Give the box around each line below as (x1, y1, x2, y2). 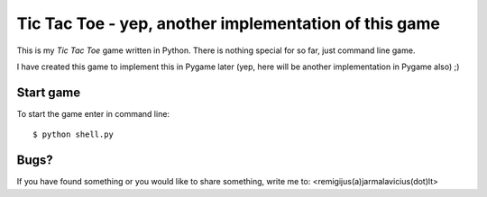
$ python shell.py (32, 130, 115, 139)
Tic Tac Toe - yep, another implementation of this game (16, 13, 441, 33)
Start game (16, 85, 81, 100)
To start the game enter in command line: (16, 108, 170, 119)
